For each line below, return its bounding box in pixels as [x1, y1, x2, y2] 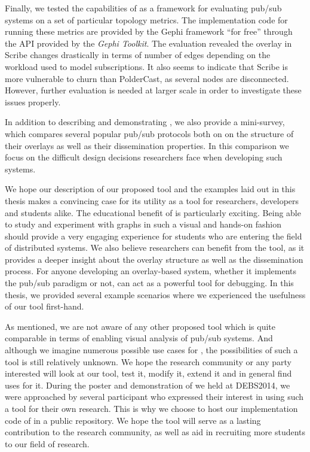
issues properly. [5, 95, 61, 108]
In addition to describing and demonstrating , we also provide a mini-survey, [5, 116, 285, 128]
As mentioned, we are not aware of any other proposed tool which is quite [5, 320, 276, 332]
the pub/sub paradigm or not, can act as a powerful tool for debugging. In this [5, 277, 294, 289]
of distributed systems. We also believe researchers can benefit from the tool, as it [5, 241, 305, 254]
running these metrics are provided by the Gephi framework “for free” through [5, 25, 293, 38]
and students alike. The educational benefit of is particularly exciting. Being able [5, 206, 301, 219]
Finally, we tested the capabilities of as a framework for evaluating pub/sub [5, 2, 282, 14]
